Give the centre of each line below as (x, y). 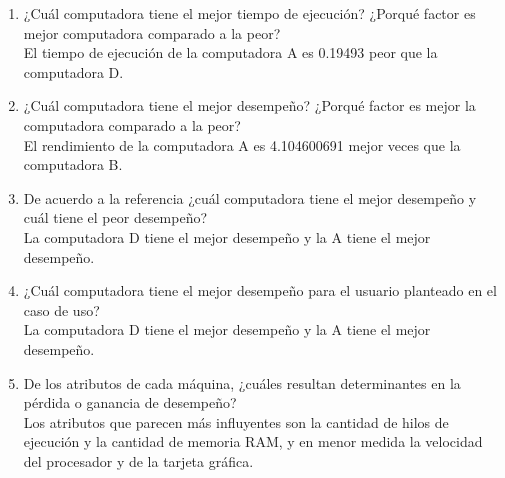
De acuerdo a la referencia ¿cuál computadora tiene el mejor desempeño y (250, 197)
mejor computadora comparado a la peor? (152, 32)
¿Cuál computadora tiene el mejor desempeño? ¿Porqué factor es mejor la (249, 105)
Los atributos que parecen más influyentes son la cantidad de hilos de (236, 421)
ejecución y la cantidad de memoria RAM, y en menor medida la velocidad (253, 441)
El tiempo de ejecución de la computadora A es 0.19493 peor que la (230, 52)
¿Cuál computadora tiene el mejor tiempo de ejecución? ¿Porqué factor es (249, 13)
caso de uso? (61, 309)
